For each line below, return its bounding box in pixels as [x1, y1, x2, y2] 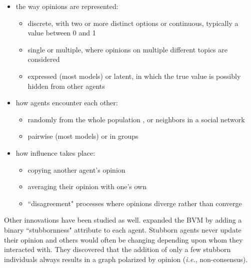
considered [27, 54, 60, 64]
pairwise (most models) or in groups [27, 131, 138, 141]
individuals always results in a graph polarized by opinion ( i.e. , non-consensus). [4, 254, 248, 264]
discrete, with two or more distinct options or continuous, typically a [27, 17, 238, 28]
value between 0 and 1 [27, 27, 96, 38]
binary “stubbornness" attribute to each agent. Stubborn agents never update [4, 224, 241, 235]
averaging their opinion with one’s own [27, 181, 146, 192]
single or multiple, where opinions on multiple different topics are [27, 44, 227, 54]
